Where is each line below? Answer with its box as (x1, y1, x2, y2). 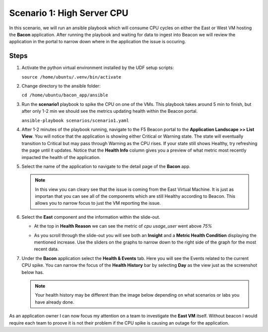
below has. (21, 269, 44, 275)
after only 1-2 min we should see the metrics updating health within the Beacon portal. (21, 108, 198, 114)
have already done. (35, 299, 74, 305)
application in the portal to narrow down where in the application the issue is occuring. (9, 39, 186, 45)
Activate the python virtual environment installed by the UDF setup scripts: (21, 65, 174, 71)
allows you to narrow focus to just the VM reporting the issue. (35, 200, 161, 206)
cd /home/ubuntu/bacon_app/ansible (21, 92, 109, 98)
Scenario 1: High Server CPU (9, 7, 129, 18)
